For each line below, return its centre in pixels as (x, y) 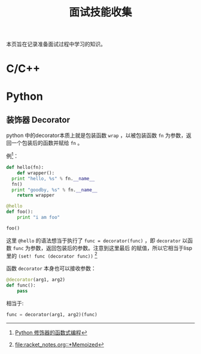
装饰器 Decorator (38, 120)
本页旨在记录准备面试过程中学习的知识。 (56, 44)
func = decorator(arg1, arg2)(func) (52, 315)
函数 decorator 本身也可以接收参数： (51, 269)
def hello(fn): (25, 168)
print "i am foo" (39, 218)
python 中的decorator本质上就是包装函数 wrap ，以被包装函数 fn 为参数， (96, 135)
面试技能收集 (100, 12)
